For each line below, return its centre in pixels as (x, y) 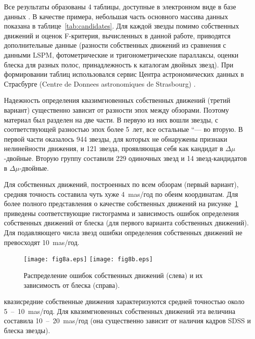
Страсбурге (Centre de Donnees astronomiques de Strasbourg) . (100, 83)
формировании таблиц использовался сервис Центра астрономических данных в (124, 74)
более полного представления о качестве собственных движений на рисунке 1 (121, 203)
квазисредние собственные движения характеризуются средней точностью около (124, 301)
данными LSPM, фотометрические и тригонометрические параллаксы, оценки (121, 54)
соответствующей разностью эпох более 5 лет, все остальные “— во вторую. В (124, 129)
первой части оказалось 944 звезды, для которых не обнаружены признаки (116, 139)
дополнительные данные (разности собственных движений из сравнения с (115, 45)
